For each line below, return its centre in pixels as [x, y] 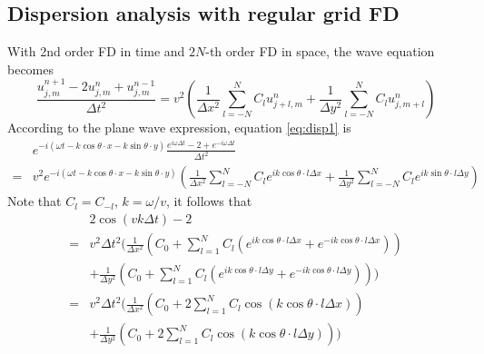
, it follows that [209, 201]
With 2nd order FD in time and [96, 51]
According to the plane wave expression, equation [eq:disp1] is [179, 128]
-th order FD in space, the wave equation [320, 51]
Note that [35, 201]
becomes [31, 69]
